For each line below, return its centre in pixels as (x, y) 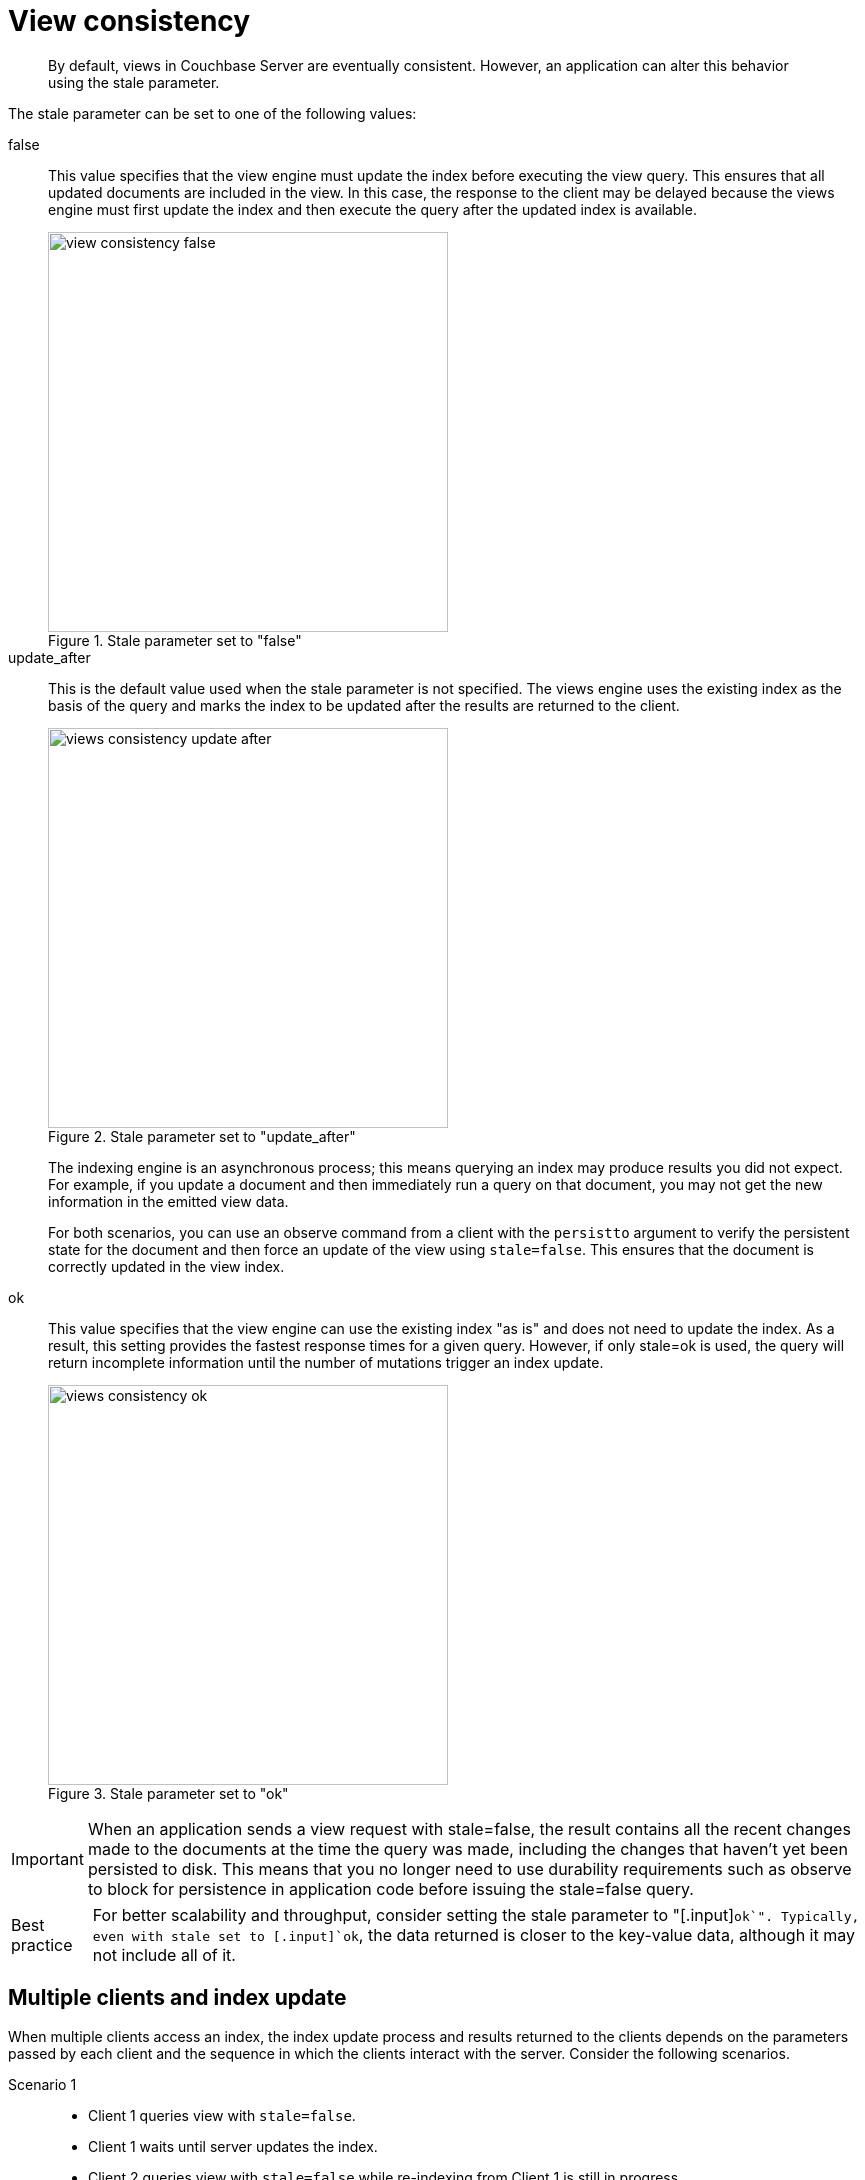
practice (42, 1944)
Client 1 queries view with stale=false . (222, 2115)
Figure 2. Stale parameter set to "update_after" (202, 1136)
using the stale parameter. (134, 82)
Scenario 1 (42, 2084)
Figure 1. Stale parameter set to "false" (175, 640)
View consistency (129, 21)
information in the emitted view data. (168, 1201)
